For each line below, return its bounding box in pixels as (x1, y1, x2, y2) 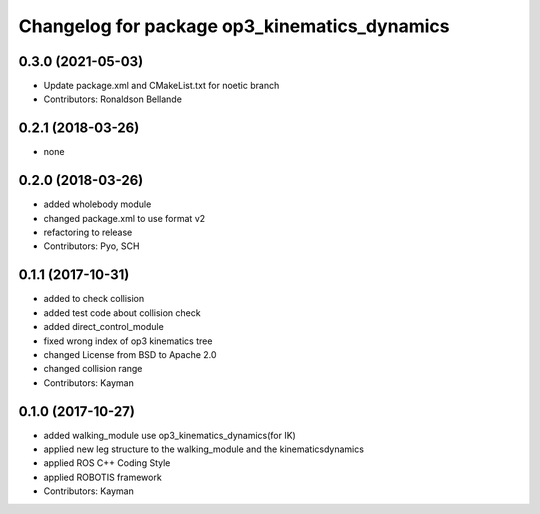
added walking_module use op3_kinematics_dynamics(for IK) (43, 429, 297, 441)
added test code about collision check (43, 306, 201, 319)
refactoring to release (43, 226, 133, 239)
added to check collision (43, 293, 145, 305)
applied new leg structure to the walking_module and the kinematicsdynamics (43, 443, 365, 455)
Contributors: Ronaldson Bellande (43, 93, 182, 105)
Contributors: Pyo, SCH (43, 240, 140, 252)
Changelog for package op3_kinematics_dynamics (18, 15, 450, 37)
